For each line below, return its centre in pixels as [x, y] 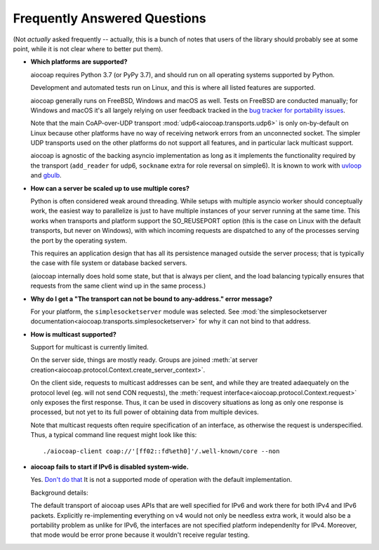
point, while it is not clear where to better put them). [88, 48]
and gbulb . [46, 175]
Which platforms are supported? [79, 62]
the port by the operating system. [79, 240]
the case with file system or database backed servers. [109, 263]
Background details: [59, 492]
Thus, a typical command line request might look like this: [114, 435]
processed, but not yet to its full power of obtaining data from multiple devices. [145, 412]
